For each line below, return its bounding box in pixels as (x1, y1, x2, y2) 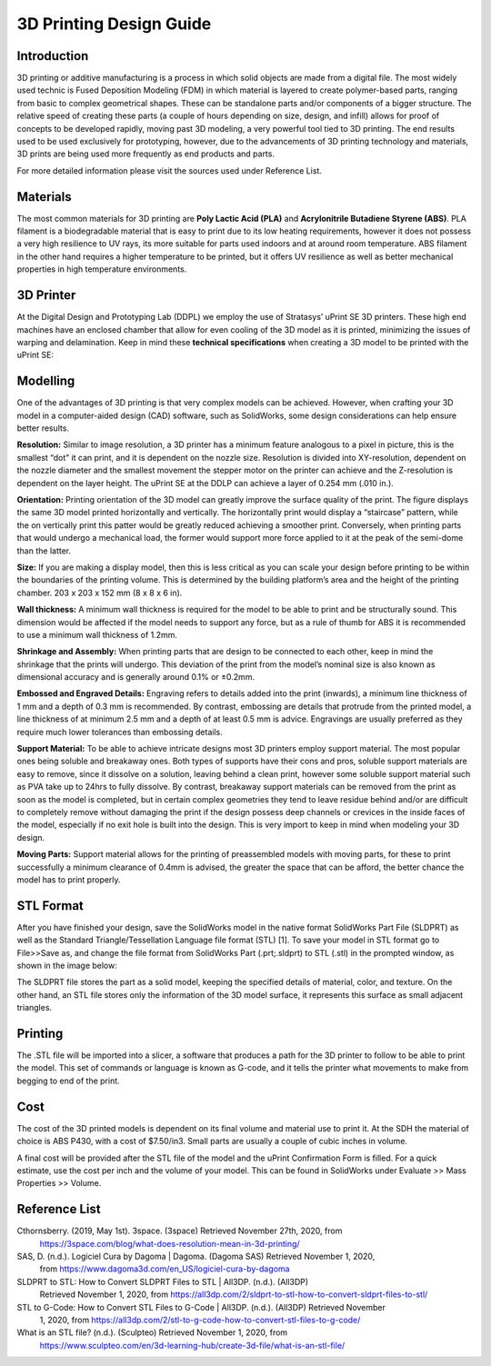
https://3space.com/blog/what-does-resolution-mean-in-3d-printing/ (39, 1238, 300, 1249)
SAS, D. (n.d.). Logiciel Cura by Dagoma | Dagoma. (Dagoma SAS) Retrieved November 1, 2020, (16, 1251, 376, 1262)
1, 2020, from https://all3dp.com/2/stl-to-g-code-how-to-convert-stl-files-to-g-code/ (39, 1314, 361, 1325)
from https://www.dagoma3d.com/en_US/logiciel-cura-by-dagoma (39, 1263, 290, 1274)
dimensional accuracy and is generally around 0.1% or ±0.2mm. (16, 672, 255, 683)
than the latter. (16, 545, 72, 556)
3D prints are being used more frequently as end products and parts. (16, 148, 275, 159)
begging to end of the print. (16, 1075, 120, 1086)
